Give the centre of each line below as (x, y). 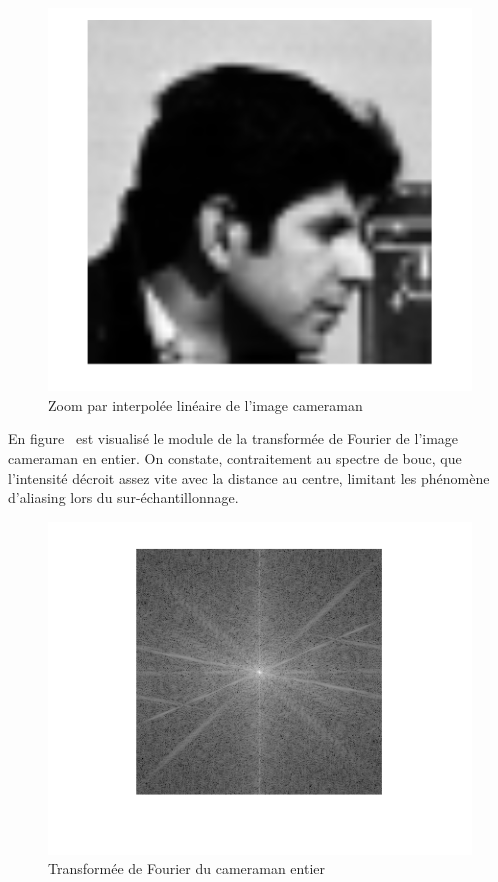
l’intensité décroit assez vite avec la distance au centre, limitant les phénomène (249, 477)
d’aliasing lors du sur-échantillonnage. (123, 497)
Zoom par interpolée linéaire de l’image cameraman (205, 404)
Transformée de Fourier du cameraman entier (187, 868)
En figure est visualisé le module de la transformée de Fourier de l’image (233, 438)
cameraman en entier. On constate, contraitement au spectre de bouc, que (235, 457)
